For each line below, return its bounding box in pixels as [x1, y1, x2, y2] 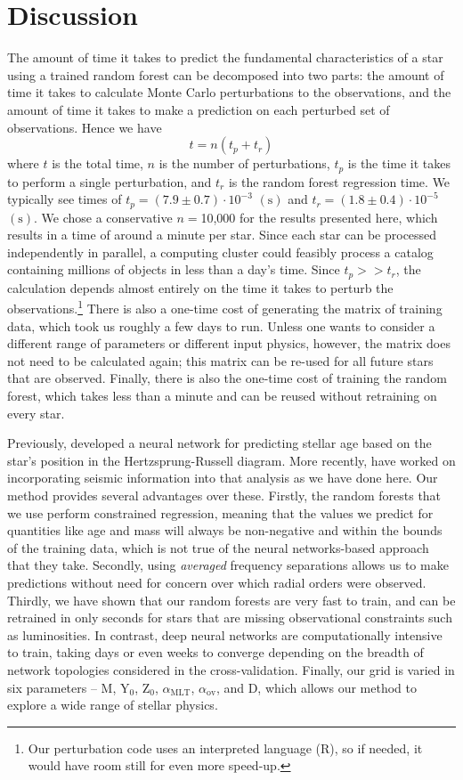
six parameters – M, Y [7, 678, 130, 696]
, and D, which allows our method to [215, 678, 417, 696]
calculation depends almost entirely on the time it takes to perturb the [7, 278, 394, 297]
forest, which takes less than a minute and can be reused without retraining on [7, 386, 437, 405]
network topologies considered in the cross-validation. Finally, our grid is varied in [7, 660, 455, 678]
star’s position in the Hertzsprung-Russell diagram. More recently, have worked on [7, 451, 456, 469]
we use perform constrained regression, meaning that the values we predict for [7, 503, 434, 522]
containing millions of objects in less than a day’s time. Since [7, 260, 340, 279]
